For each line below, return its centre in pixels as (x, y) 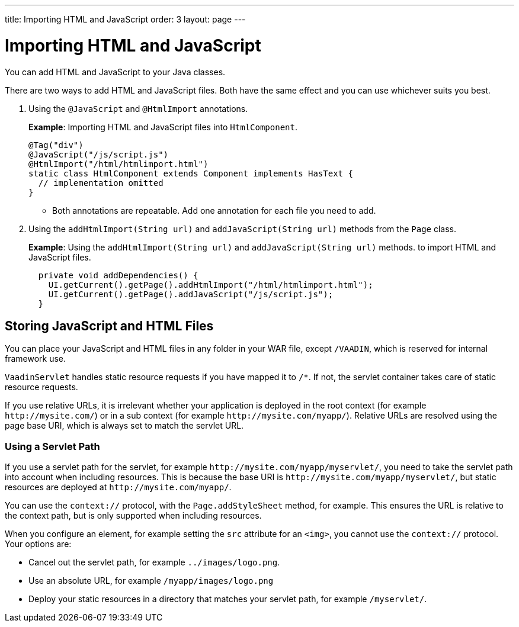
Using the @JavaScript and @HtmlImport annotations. (138, 108)
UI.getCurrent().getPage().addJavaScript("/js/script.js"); (191, 294)
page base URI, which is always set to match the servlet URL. (124, 426)
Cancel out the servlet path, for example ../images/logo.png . (154, 562)
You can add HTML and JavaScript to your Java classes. (115, 72)
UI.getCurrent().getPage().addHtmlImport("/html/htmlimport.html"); (211, 284)
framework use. (36, 359)
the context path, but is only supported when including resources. (133, 516)
